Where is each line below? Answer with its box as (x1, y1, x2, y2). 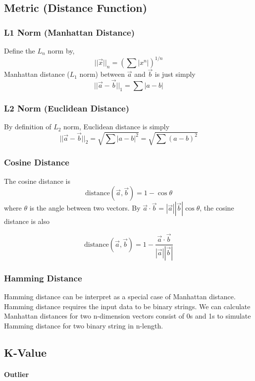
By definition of (4, 121, 51, 132)
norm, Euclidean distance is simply (63, 121, 170, 132)
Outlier (4, 369, 29, 379)
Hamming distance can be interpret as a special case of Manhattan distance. (4, 291, 236, 302)
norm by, (48, 46, 75, 55)
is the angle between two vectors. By (29, 203, 141, 213)
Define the (4, 46, 35, 55)
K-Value (4, 345, 47, 360)
